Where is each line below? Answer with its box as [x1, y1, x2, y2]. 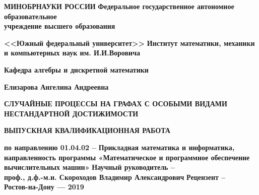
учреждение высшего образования [4, 21, 115, 31]
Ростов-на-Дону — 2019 [4, 181, 84, 192]
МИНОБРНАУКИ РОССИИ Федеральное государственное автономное [4, 1, 234, 11]
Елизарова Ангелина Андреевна [4, 81, 109, 92]
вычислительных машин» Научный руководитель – [4, 162, 175, 172]
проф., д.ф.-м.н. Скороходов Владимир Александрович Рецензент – [4, 171, 226, 182]
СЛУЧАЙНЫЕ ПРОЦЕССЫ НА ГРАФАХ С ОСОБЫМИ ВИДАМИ [4, 98, 227, 109]
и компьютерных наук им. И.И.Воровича [4, 47, 141, 58]
